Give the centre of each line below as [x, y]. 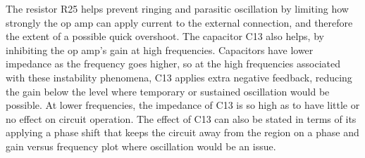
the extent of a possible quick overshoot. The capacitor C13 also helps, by [165, 36]
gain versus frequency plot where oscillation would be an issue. [141, 146]
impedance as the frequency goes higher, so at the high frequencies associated [173, 64]
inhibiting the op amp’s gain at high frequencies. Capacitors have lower [160, 50]
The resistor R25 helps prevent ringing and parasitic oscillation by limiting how [177, 8]
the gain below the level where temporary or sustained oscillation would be [168, 91]
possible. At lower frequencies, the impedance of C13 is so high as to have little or [183, 105]
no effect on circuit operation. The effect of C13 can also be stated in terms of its [181, 118]
